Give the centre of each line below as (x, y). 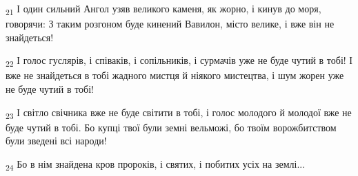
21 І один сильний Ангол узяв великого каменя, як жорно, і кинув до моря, (163, 9)
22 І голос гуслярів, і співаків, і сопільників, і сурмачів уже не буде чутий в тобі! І (179, 61)
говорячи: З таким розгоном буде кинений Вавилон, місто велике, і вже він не (170, 24)
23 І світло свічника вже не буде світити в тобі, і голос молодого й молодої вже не (179, 113)
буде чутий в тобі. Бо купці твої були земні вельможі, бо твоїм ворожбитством (171, 127)
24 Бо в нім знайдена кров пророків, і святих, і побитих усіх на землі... (156, 164)
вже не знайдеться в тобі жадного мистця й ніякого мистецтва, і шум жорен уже (175, 75)
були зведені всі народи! (56, 141)
